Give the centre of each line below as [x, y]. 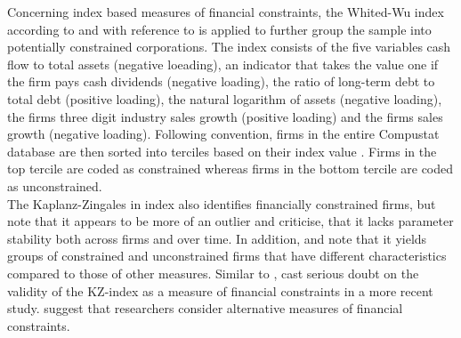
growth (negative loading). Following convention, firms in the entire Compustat [223, 134]
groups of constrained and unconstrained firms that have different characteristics [227, 256]
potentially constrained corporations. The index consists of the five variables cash [229, 47]
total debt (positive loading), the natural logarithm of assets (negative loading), [225, 98]
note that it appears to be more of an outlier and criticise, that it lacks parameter [230, 221]
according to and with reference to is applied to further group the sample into [219, 29]
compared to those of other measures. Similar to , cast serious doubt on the [213, 273]
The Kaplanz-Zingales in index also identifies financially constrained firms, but [222, 203]
